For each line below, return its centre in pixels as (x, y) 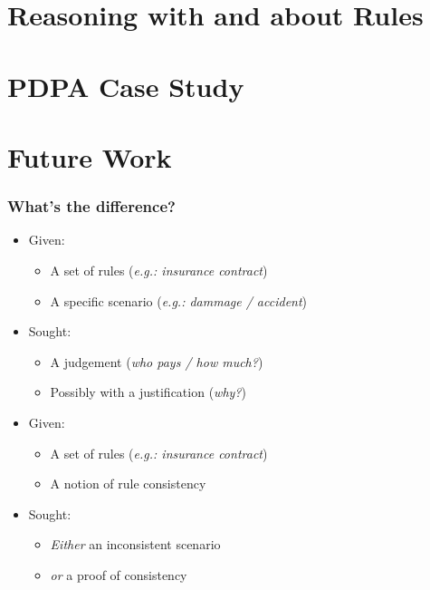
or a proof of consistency (119, 574)
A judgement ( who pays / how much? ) (157, 361)
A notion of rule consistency (128, 484)
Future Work (90, 156)
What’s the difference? (91, 206)
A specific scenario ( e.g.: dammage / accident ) (179, 300)
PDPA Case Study (126, 86)
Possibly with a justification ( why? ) (148, 392)
